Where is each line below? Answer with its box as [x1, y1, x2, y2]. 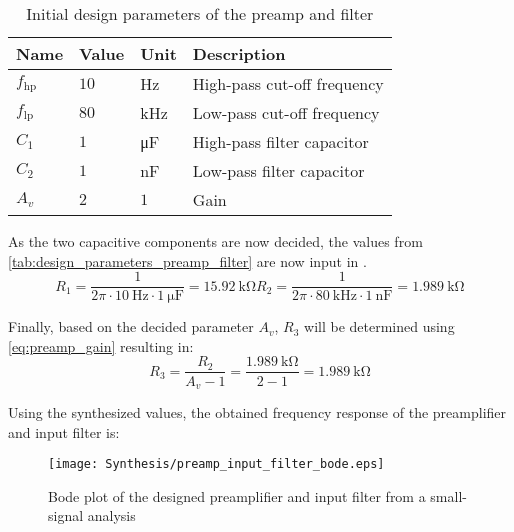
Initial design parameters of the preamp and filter [26, 2, 374, 25]
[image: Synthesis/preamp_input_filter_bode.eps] [48, 457, 385, 472]
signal [48, 505, 84, 526]
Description [192, 42, 286, 65]
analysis [87, 505, 136, 526]
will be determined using [304, 316, 455, 337]
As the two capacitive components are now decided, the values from [8, 231, 423, 251]
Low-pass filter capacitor [192, 159, 365, 182]
